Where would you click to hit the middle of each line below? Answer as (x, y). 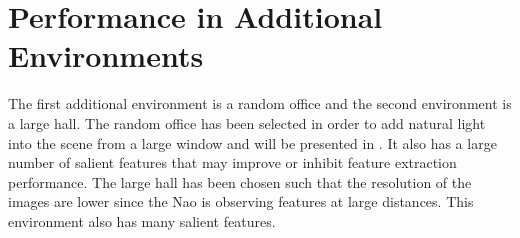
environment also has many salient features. (142, 220)
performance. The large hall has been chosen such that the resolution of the (240, 181)
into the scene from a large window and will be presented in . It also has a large (252, 142)
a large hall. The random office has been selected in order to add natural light (247, 122)
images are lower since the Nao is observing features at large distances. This (241, 201)
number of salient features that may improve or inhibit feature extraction (232, 162)
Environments (106, 55)
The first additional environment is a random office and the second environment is (260, 103)
